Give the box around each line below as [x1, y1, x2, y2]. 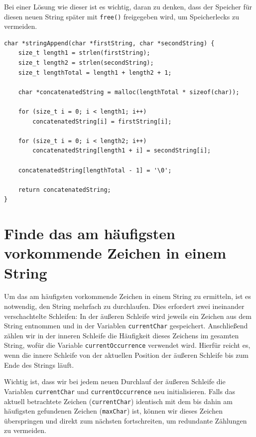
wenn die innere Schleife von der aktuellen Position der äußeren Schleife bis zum [4, 350, 249, 360]
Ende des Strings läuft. [4, 359, 74, 370]
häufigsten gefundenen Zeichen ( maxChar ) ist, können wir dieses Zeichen [4, 406, 223, 416]
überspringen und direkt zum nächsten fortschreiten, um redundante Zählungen [4, 415, 247, 426]
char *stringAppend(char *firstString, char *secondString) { [4, 39, 215, 47]
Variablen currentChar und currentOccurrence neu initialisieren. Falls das [4, 386, 235, 396]
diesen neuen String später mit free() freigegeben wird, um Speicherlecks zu [4, 11, 239, 21]
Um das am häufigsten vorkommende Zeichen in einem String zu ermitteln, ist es [4, 291, 251, 301]
